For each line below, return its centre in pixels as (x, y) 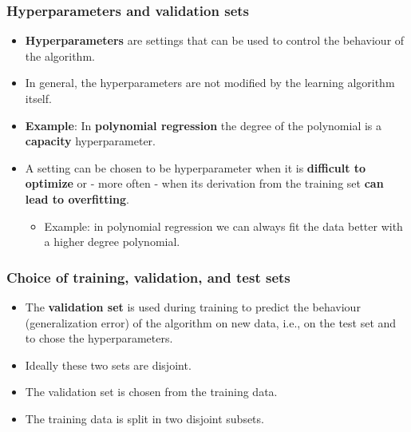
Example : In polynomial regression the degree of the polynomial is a (203, 125)
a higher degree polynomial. (112, 242)
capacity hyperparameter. (91, 141)
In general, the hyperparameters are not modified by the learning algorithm (210, 83)
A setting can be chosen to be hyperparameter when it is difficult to (196, 167)
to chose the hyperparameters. (99, 338)
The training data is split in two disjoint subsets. (144, 418)
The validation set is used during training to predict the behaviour (193, 306)
